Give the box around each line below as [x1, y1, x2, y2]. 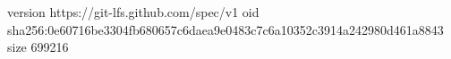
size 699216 [7, 38, 69, 56]
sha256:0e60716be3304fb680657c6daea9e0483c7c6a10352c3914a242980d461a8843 [7, 20, 444, 38]
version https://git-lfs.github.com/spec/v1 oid [7, 3, 260, 21]
